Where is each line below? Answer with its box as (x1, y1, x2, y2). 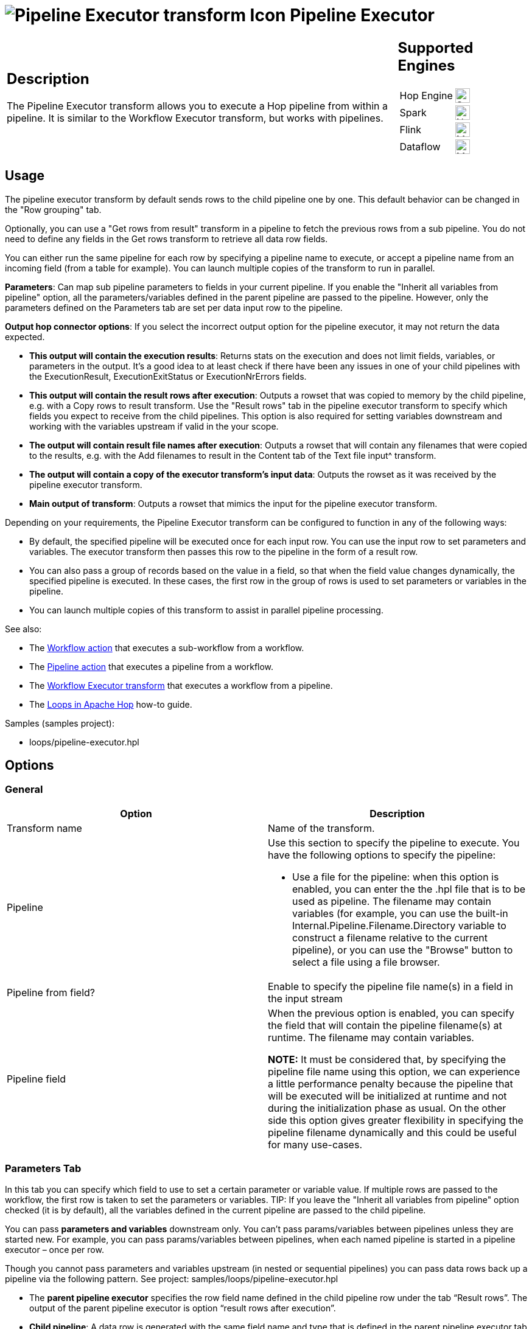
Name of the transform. (268, 821, 375, 834)
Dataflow (399, 140, 441, 153)
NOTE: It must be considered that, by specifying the (268, 1053, 506, 1066)
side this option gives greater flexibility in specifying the (268, 1114, 523, 1126)
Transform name (7, 821, 82, 834)
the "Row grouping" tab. (5, 204, 102, 215)
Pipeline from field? (7, 986, 96, 999)
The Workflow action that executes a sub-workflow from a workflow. (29, 642, 304, 653)
